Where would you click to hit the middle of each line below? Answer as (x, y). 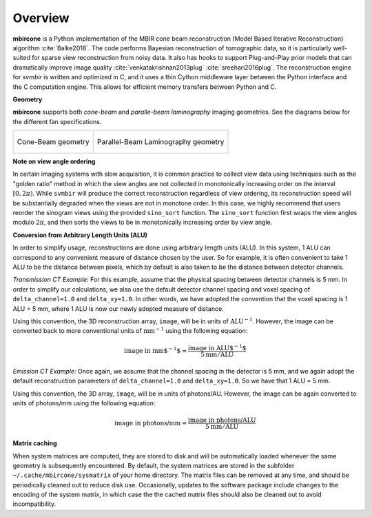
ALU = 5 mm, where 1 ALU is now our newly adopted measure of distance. (118, 308)
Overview (41, 18)
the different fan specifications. (57, 121)
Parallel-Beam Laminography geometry (161, 142)
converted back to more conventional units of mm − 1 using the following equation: (130, 331)
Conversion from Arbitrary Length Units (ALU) (80, 235)
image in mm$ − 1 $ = (156, 350)
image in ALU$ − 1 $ (217, 348)
